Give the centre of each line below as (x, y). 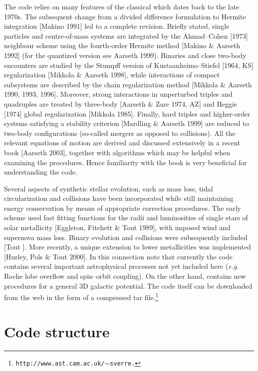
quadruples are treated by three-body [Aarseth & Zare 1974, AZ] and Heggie (121, 103)
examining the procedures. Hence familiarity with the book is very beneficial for (126, 162)
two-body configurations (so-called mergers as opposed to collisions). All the (120, 133)
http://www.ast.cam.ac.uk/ (60, 363)
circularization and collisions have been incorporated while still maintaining (119, 198)
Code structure (57, 331)
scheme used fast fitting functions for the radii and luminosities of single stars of (126, 217)
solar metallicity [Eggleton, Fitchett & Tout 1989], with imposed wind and (117, 227)
